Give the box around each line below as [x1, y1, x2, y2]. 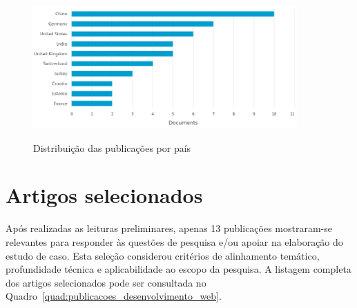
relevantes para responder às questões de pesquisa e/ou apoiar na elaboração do [6, 234, 343, 249]
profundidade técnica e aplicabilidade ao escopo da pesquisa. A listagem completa [6, 262, 351, 276]
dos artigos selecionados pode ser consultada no [6, 275, 206, 289]
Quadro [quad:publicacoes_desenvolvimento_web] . [6, 289, 222, 303]
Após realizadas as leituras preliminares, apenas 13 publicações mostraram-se [6, 221, 333, 235]
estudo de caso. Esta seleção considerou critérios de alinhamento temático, [6, 248, 320, 262]
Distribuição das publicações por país [33, 140, 191, 155]
